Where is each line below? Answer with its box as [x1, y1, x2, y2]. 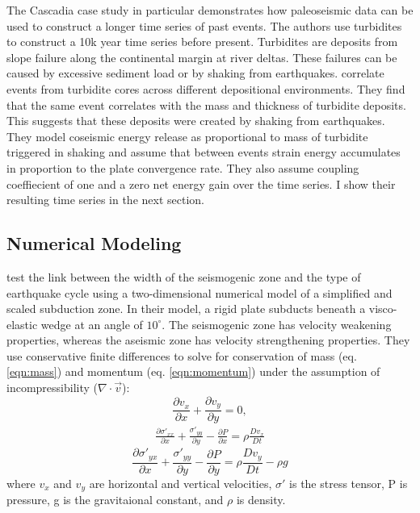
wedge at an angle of [40, 315, 143, 332]
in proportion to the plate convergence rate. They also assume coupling [6, 159, 359, 176]
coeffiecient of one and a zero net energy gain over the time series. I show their [6, 175, 396, 192]
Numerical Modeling [6, 231, 182, 256]
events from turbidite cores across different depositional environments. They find [6, 80, 405, 97]
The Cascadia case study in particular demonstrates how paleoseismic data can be [6, 2, 414, 18]
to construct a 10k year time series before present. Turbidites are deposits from [6, 33, 398, 50]
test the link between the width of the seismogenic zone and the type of [6, 268, 361, 285]
